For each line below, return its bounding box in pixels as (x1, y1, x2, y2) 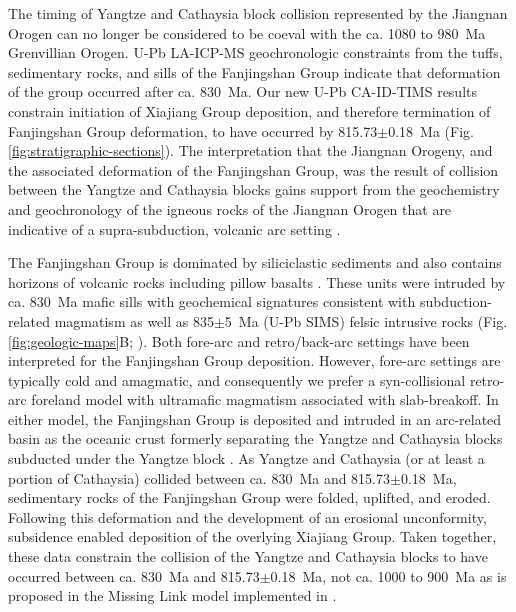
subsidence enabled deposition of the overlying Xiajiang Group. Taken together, (8, 526, 497, 547)
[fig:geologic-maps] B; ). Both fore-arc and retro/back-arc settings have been (8, 330, 470, 351)
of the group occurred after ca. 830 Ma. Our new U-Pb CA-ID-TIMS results (8, 81, 477, 102)
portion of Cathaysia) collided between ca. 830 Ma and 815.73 (8, 467, 391, 488)
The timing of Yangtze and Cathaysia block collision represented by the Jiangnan (8, 3, 508, 23)
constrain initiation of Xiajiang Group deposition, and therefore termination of (8, 100, 491, 121)
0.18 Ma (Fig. (388, 120, 474, 141)
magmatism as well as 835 (54, 310, 214, 331)
